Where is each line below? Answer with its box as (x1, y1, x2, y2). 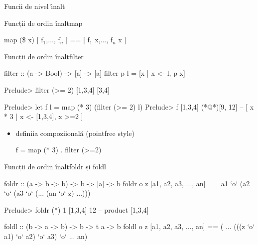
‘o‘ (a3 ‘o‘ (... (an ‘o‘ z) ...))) (4, 188, 91, 198)
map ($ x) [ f (4, 34, 43, 45)
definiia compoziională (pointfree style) (15, 127, 134, 138)
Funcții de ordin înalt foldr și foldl (4, 161, 106, 171)
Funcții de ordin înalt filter (4, 51, 84, 61)
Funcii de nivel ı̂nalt (4, 1, 65, 11)
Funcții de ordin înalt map (4, 17, 83, 28)
